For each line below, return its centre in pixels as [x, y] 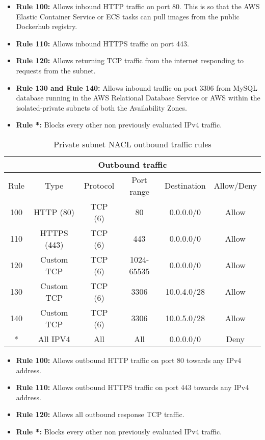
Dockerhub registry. [47, 26]
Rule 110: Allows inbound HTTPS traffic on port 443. [102, 43]
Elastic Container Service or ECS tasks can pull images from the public [128, 16]
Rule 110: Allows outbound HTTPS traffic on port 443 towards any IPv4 [132, 387]
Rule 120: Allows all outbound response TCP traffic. [100, 414]
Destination [185, 186]
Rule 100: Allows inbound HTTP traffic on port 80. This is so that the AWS [138, 6]
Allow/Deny [235, 186]
